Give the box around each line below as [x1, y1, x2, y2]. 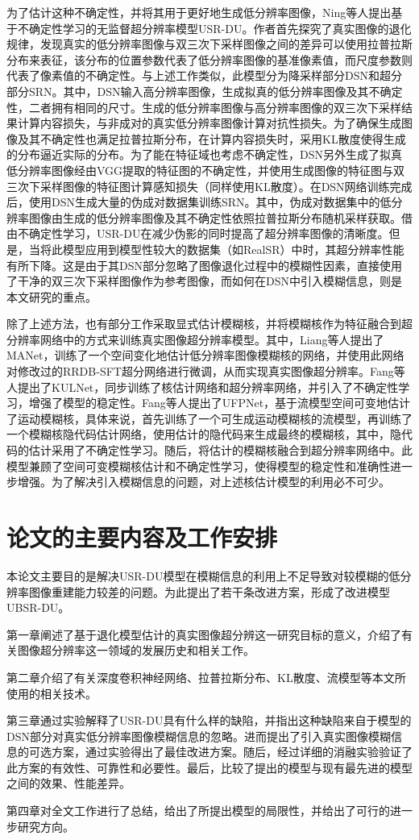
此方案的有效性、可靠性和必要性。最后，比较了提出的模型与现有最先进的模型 [6, 759, 413, 776]
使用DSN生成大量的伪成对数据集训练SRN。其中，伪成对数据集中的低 [28, 193, 392, 210]
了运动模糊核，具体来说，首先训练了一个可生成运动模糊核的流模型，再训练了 [6, 410, 413, 426]
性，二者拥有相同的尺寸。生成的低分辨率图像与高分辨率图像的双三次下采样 [6, 98, 401, 115]
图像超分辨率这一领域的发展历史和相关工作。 [17, 642, 255, 659]
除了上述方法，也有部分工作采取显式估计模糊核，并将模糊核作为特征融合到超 [6, 315, 413, 332]
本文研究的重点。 [6, 288, 97, 305]
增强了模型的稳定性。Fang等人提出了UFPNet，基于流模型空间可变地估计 [28, 394, 411, 411]
